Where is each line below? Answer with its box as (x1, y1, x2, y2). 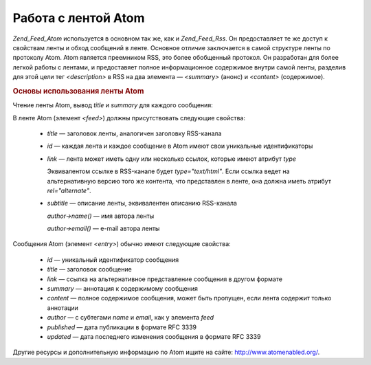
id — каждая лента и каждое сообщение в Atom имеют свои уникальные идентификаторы (47, 142, 313, 151)
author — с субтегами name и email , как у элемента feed (47, 313, 214, 322)
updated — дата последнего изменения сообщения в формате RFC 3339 (47, 332, 261, 340)
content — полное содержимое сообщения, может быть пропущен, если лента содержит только (47, 294, 332, 302)
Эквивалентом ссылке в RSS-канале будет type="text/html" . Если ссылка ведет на (47, 167, 290, 175)
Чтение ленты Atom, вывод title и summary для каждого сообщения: (12, 101, 213, 109)
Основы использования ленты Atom (12, 86, 144, 96)
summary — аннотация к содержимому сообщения (47, 285, 199, 293)
